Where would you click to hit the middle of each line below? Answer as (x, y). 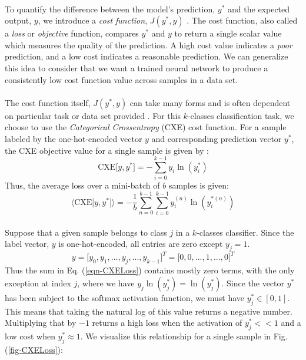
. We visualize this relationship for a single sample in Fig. (184, 336)
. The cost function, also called (242, 20)
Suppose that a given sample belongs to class (86, 232)
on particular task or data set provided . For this (93, 115)
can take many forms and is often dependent (210, 102)
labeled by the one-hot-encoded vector (74, 138)
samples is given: (199, 185)
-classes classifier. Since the (245, 232)
